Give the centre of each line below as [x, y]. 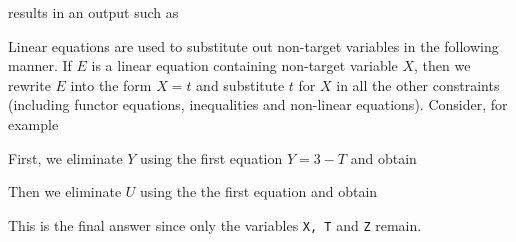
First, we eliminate [65, 157]
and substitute [240, 84]
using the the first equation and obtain [259, 191]
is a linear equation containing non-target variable [244, 65]
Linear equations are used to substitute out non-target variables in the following [253, 45]
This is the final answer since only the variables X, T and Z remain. [215, 224]
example [33, 123]
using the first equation [211, 157]
